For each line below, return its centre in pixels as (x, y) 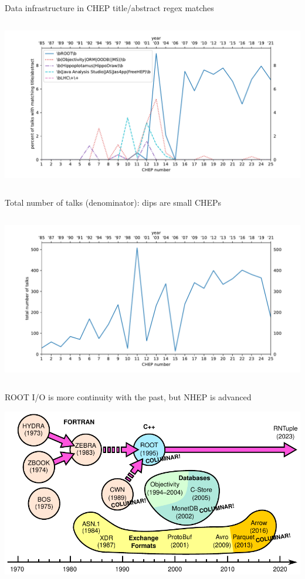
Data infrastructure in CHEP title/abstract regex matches (109, 8)
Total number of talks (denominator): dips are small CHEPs (113, 202)
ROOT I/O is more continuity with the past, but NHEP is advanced (128, 397)
